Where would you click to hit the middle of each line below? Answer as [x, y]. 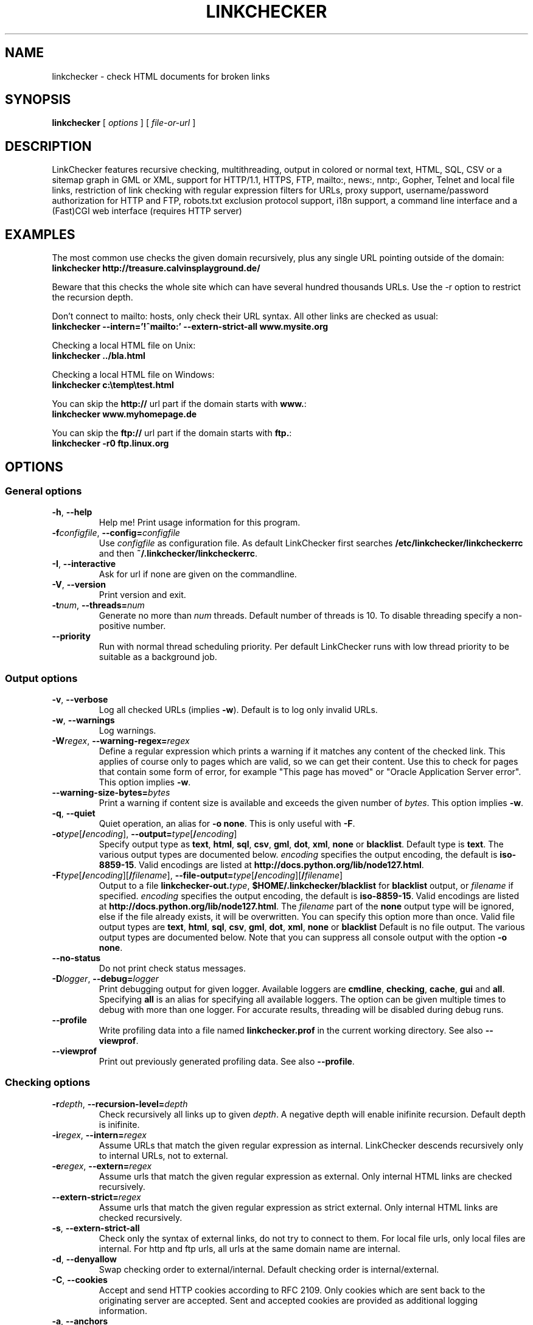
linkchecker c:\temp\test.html [113, 385]
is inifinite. [119, 1124]
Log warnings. [127, 731]
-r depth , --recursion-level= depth [120, 1104]
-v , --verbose [80, 700]
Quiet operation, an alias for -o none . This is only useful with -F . [227, 824]
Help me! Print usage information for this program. [200, 523]
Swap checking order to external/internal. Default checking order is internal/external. [269, 1269]
